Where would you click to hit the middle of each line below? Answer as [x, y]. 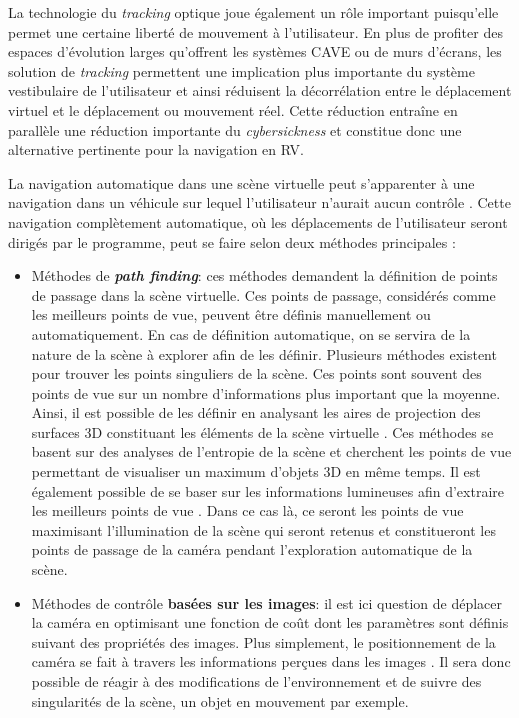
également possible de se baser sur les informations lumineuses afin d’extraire [267, 490]
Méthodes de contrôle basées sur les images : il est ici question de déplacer [267, 602]
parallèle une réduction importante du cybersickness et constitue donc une [235, 129]
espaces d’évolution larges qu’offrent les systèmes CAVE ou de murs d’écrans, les [255, 51]
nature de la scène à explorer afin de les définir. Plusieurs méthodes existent [264, 353]
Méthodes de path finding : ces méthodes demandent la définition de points [264, 275]
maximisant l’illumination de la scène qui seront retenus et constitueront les [263, 529]
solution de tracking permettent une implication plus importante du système [241, 70]
